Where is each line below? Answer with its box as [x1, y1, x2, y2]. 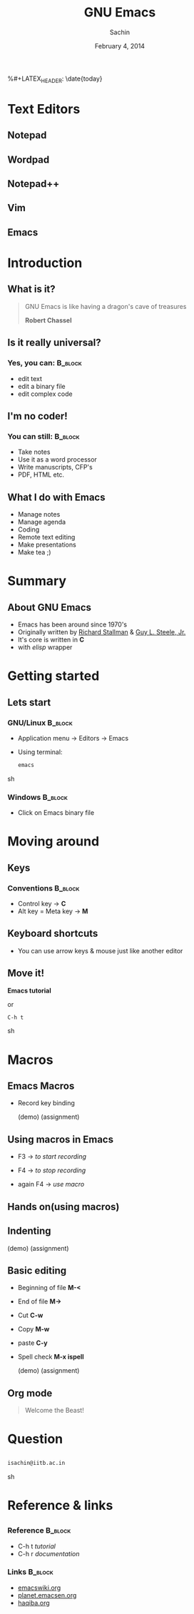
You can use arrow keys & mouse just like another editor [17, 946, 183, 955]
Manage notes [17, 510, 61, 519]
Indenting [7, 1225, 51, 1237]
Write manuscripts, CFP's [17, 463, 93, 472]
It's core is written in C [17, 636, 84, 644]
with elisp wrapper [17, 643, 73, 651]
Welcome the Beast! [24, 1406, 84, 1415]
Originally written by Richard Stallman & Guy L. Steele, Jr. [17, 628, 186, 636]
